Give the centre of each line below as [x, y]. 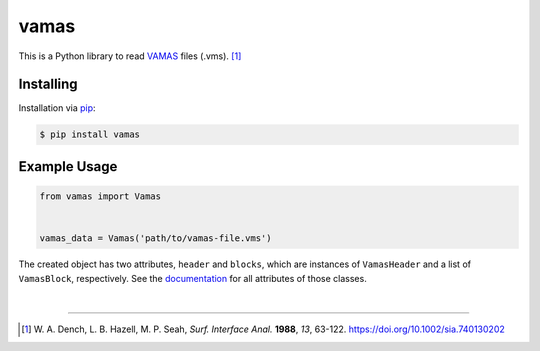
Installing [48, 84]
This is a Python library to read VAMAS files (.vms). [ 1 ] [130, 56]
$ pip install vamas [89, 134]
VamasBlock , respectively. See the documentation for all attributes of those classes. [192, 278]
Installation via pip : [57, 108]
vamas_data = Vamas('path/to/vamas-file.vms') [155, 238]
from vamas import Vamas [100, 196]
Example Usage [68, 166]
